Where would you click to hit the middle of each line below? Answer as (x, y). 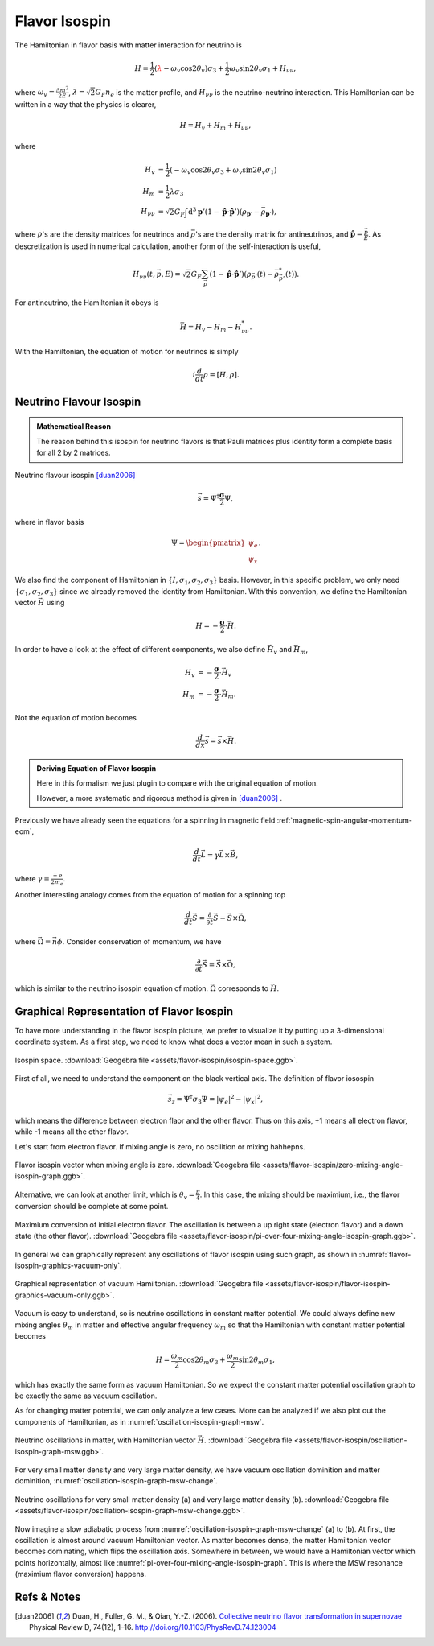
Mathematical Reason (74, 427)
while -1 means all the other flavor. (72, 1132)
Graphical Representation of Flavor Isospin (124, 1011)
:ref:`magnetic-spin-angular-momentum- (345, 820)
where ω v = (35, 93)
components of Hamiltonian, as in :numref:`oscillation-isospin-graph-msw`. (139, 1421)
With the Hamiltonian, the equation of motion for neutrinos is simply (127, 352)
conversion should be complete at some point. (92, 1207)
